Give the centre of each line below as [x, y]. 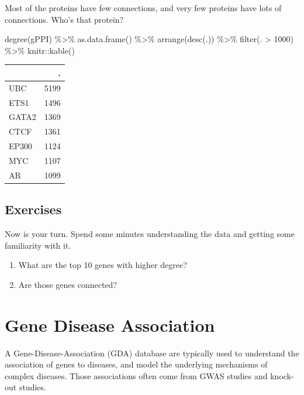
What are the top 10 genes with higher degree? [103, 265]
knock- [282, 375]
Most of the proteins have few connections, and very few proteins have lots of [143, 8]
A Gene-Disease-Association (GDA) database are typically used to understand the [152, 353]
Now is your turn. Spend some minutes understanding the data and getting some [150, 234]
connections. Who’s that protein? [64, 19]
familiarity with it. [38, 245]
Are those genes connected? [68, 284]
